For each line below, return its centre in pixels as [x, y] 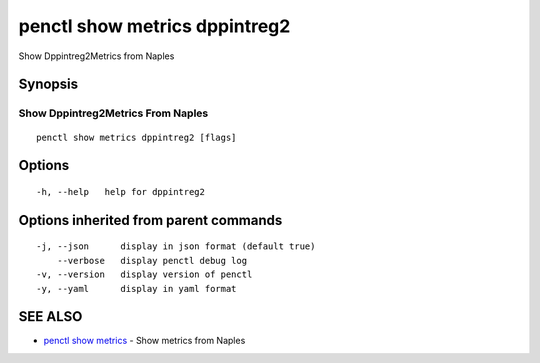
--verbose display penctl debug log [152, 260]
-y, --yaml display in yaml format [136, 288]
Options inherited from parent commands [150, 220]
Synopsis [48, 84]
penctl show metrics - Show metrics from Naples [144, 341]
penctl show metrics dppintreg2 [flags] [136, 137]
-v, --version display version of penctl [144, 274]
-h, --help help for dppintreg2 [120, 191]
